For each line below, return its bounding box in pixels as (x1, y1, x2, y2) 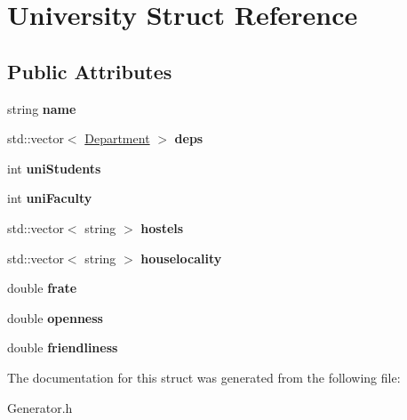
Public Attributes (7, 57, 172, 85)
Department (84, 129, 150, 148)
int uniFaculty (7, 189, 92, 207)
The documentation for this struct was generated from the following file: (7, 367, 401, 386)
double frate (7, 279, 77, 297)
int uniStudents (7, 158, 101, 177)
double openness (7, 308, 103, 327)
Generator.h (7, 398, 73, 416)
